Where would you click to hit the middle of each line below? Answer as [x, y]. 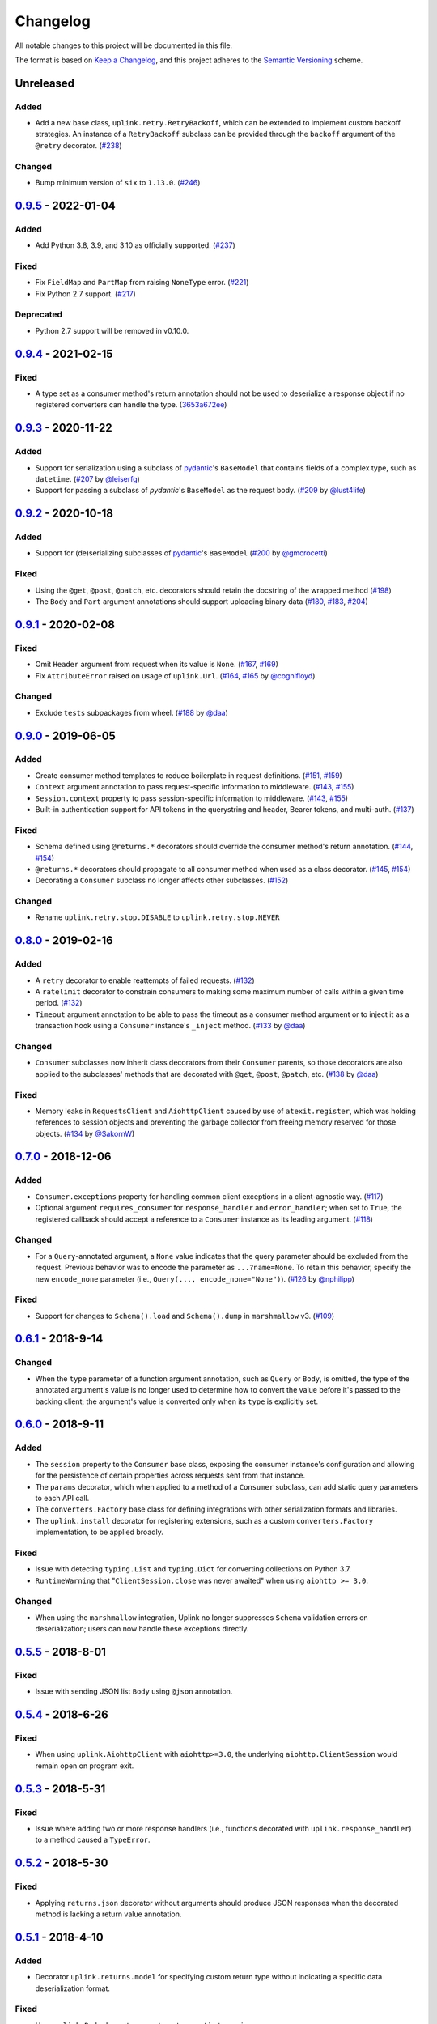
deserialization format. [73, 1988]
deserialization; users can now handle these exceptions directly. [142, 1629]
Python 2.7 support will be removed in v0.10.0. [112, 330]
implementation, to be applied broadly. [99, 1532]
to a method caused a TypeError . [93, 1840]
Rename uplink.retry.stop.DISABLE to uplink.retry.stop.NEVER [157, 917]
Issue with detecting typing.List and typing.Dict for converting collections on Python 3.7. [193, 1569]
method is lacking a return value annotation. [108, 1914]
